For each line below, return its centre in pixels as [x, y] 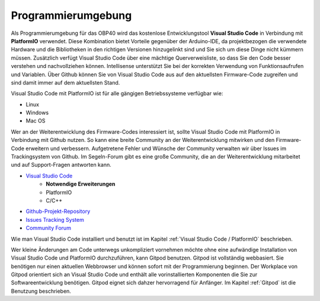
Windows [37, 113]
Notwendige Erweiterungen [81, 184]
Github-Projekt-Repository [58, 211]
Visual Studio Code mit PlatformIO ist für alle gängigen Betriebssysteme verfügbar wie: [117, 93]
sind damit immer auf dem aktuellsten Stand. [65, 82]
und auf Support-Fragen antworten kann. [61, 165]
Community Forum [48, 228]
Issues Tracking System [55, 219]
